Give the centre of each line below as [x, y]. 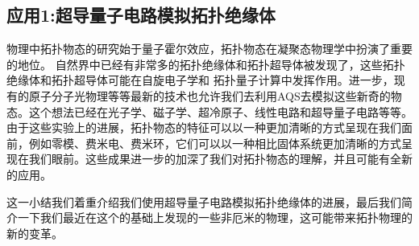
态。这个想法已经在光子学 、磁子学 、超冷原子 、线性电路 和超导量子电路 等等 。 [209, 111]
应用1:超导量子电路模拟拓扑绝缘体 [141, 15]
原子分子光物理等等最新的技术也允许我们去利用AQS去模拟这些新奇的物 [215, 95]
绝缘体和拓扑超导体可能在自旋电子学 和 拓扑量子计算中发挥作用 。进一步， [200, 80]
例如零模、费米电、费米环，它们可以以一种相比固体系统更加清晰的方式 [215, 143]
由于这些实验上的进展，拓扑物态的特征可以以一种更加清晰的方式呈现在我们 [204, 127]
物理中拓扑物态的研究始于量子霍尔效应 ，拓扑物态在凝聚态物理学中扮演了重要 [209, 49]
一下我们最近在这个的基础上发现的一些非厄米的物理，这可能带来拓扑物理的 [215, 217]
